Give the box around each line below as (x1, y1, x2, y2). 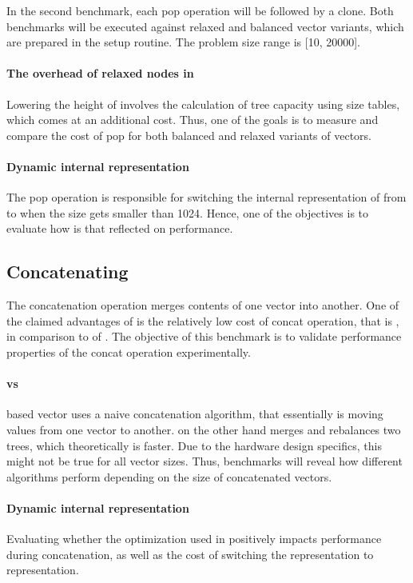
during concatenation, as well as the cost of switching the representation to (6, 545, 374, 562)
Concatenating (6, 259, 129, 284)
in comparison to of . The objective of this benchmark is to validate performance (6, 328, 402, 345)
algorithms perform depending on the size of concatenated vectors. (6, 468, 332, 485)
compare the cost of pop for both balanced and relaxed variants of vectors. (6, 126, 371, 143)
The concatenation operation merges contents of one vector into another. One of (6, 297, 399, 313)
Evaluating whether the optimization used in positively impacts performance (6, 530, 382, 547)
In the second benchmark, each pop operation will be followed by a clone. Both (6, 2, 394, 18)
